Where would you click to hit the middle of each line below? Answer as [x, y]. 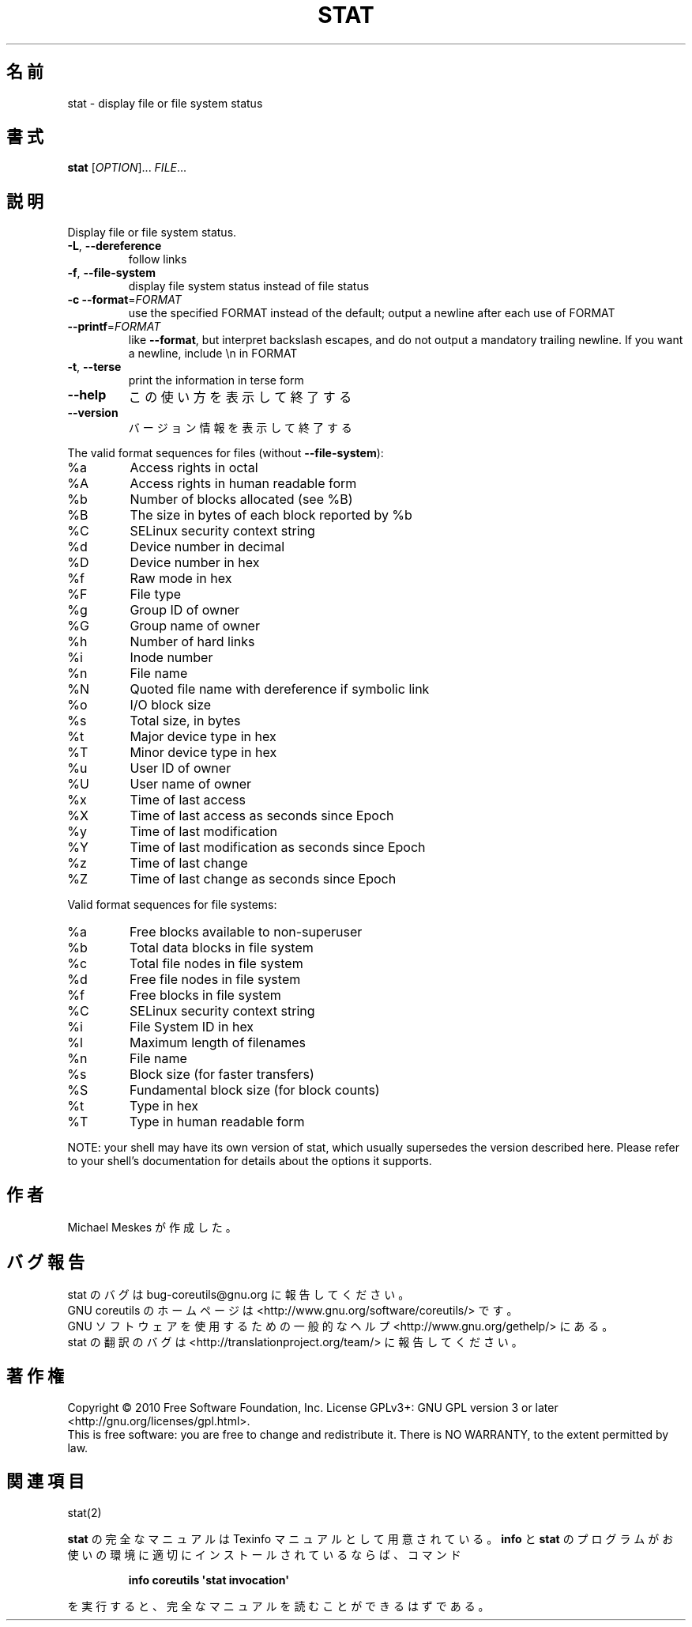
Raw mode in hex [181, 579]
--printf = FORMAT [114, 327]
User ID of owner [181, 768]
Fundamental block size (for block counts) [255, 1090]
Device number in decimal [207, 547]
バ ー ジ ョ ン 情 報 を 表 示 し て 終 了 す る [240, 428]
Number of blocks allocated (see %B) [241, 499]
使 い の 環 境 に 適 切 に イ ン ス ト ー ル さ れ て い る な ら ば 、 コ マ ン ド [264, 1554]
